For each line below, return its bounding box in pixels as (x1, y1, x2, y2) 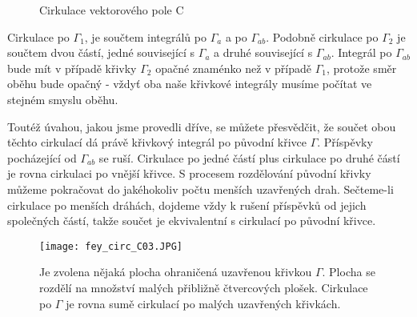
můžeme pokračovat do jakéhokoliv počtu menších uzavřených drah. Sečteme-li (7, 180, 394, 197)
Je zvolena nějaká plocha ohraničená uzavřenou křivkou (39, 263, 312, 280)
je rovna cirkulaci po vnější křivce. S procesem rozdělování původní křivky (7, 165, 371, 182)
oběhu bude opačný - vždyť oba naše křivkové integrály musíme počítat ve (7, 75, 372, 92)
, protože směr (327, 59, 397, 76)
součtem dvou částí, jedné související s (7, 44, 195, 61)
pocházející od (7, 149, 77, 166)
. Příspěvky (317, 134, 373, 150)
